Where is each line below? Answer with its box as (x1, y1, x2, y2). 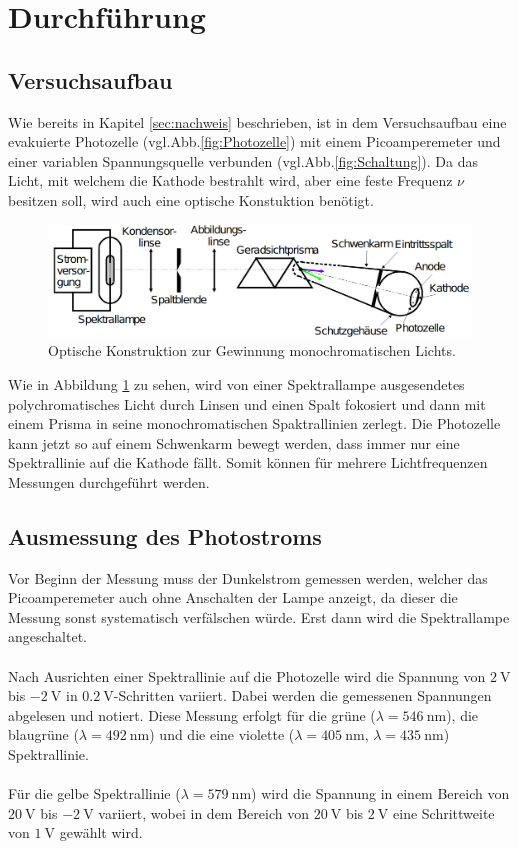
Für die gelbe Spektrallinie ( (8, 783, 181, 804)
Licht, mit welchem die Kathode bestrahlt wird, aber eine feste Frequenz (8, 170, 453, 191)
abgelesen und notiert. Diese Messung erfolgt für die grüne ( (8, 704, 376, 725)
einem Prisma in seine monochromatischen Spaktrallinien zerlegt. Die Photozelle (8, 413, 501, 434)
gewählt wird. (59, 822, 143, 843)
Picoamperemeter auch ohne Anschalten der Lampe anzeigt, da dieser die (8, 587, 458, 608)
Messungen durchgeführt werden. (8, 471, 210, 492)
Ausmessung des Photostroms (8, 520, 322, 551)
